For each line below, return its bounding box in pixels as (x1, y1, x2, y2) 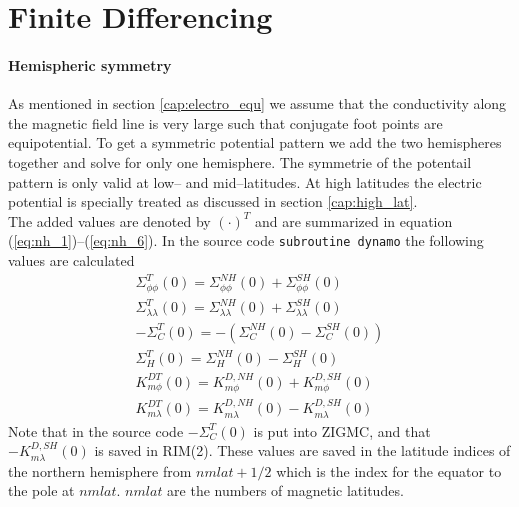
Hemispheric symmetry (8, 54, 172, 75)
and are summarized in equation (254, 210, 453, 231)
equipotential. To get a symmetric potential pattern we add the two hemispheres (8, 132, 502, 153)
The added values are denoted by (8, 210, 211, 231)
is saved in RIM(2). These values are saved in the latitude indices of (94, 440, 511, 461)
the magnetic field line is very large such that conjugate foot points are (8, 112, 443, 133)
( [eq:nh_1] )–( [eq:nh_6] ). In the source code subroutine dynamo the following (8, 230, 484, 251)
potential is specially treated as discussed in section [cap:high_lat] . (8, 191, 418, 212)
